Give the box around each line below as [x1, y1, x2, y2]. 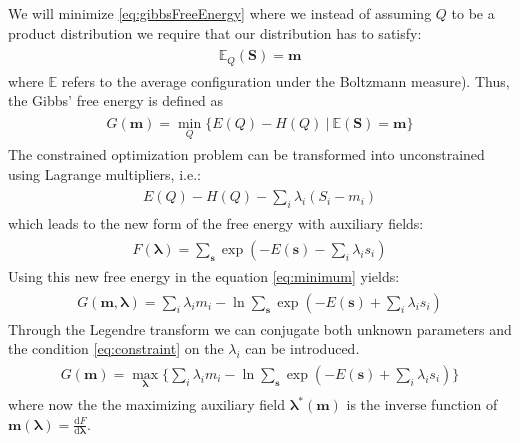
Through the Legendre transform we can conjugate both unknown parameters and [8, 318, 512, 339]
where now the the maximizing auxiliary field [8, 394, 285, 414]
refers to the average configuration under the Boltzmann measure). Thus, [61, 70, 510, 91]
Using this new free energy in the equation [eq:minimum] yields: [8, 265, 400, 286]
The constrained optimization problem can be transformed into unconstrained [8, 144, 485, 165]
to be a [451, 3, 495, 23]
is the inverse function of [346, 394, 498, 414]
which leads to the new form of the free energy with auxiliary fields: [8, 213, 424, 234]
